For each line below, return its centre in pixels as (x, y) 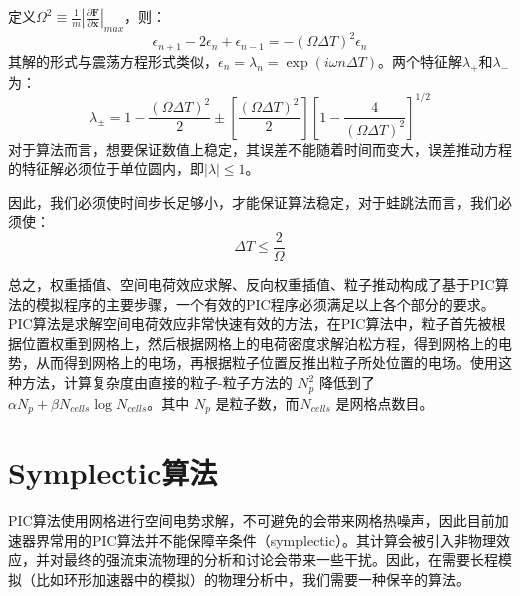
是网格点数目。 (384, 402)
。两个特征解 (419, 60)
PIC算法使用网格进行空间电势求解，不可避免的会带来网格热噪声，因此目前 (251, 520)
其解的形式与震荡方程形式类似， (113, 60)
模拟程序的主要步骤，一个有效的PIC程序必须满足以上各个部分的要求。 (265, 303)
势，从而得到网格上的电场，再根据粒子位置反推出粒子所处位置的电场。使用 (253, 362)
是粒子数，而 (257, 402)
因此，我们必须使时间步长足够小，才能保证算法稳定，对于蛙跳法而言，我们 (253, 201)
